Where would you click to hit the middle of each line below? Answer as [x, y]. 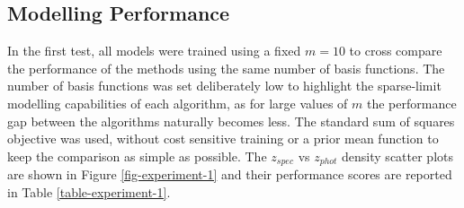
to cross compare [396, 51]
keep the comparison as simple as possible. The [137, 156]
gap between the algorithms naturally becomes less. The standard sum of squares [231, 121]
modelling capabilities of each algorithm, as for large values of [178, 103]
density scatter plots [397, 156]
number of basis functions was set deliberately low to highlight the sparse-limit [224, 86]
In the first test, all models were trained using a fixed [154, 51]
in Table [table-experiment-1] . [89, 191]
